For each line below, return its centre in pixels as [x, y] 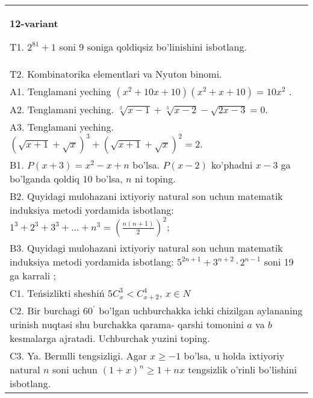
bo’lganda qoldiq [45, 179]
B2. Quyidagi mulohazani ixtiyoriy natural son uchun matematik [146, 196]
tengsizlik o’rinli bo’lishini [243, 369]
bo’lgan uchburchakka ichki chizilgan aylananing [201, 310]
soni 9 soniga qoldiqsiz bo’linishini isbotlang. [153, 47]
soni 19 [279, 262]
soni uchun [75, 369]
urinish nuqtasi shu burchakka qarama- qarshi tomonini [127, 324]
